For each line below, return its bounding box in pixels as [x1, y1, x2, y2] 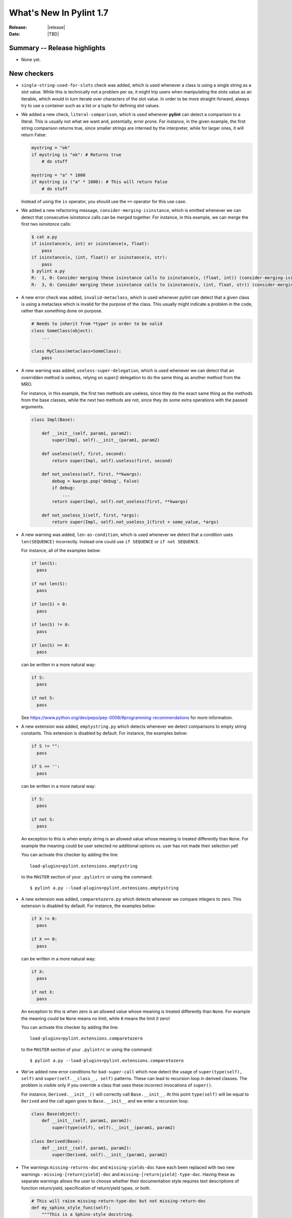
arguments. [21, 404, 44, 410]
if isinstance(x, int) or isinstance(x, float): [31, 241, 150, 247]
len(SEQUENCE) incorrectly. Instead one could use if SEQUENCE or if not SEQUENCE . [21, 538, 200, 544]
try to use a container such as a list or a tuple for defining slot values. [21, 102, 160, 108]
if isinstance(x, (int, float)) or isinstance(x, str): [31, 255, 168, 260]
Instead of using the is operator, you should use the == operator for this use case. [21, 198, 187, 204]
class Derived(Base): [31, 1138, 83, 1144]
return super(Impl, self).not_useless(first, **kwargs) [52, 499, 188, 504]
